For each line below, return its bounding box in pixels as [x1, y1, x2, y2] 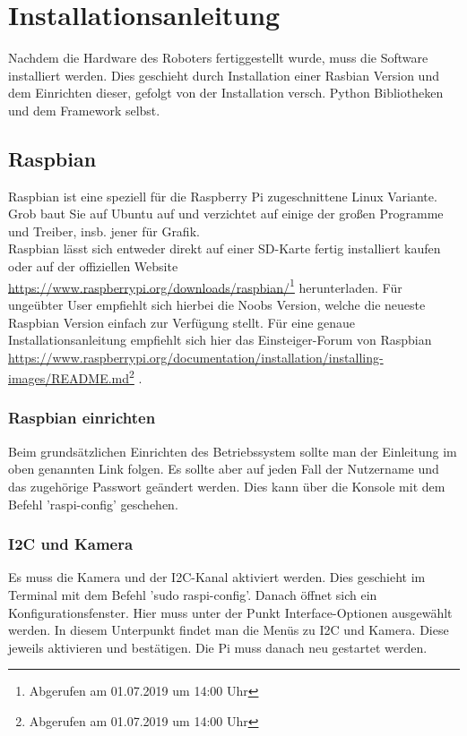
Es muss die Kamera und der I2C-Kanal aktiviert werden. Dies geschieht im [8, 568, 426, 586]
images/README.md [8, 368, 130, 387]
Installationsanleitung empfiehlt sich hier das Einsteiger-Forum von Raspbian [8, 330, 432, 349]
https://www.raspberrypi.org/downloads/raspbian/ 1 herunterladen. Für [8, 275, 402, 296]
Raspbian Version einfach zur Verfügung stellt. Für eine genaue [8, 312, 356, 331]
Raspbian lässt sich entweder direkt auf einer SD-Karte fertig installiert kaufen [8, 239, 441, 258]
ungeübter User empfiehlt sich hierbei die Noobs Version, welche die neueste [8, 295, 426, 313]
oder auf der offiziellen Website [8, 257, 178, 276]
